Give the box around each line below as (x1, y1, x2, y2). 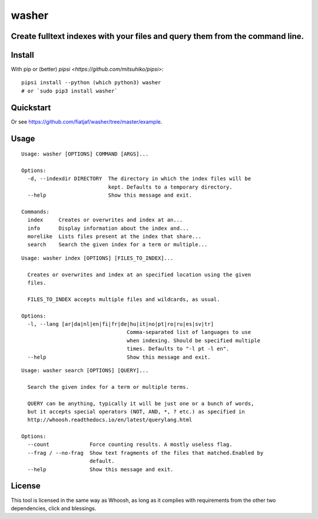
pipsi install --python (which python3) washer (21, 80, 161, 86)
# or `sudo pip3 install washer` (21, 87, 118, 94)
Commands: (21, 208, 49, 215)
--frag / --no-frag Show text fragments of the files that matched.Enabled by (27, 449, 264, 456)
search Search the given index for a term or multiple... (27, 242, 208, 248)
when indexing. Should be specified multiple (127, 337, 261, 344)
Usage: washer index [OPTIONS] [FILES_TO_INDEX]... (21, 254, 174, 262)
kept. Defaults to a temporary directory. (108, 183, 233, 190)
